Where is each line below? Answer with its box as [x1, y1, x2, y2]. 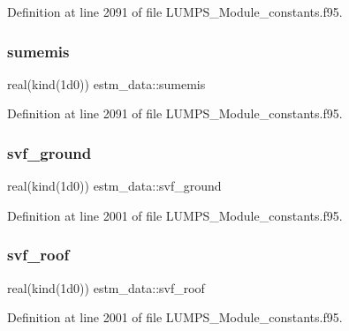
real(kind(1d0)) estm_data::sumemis [7, 74, 206, 93]
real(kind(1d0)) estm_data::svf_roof [7, 278, 205, 297]
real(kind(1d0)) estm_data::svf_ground [7, 177, 222, 195]
